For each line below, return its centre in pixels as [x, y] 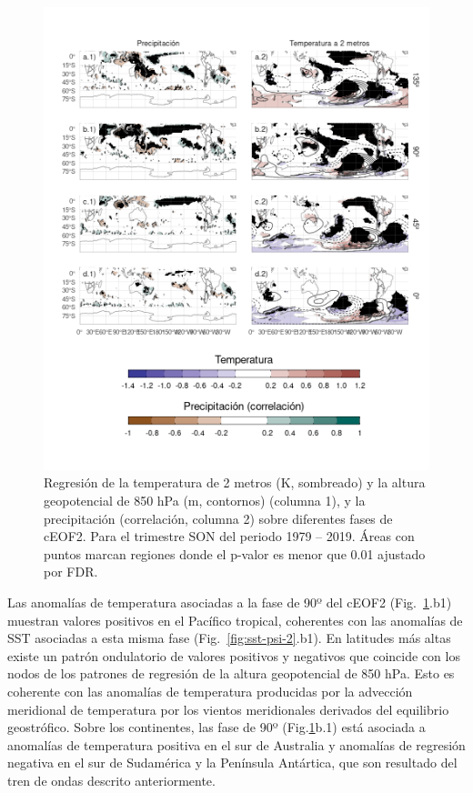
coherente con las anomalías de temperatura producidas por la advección [210, 691]
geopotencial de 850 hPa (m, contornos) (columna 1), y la [205, 500]
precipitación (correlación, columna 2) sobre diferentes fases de [218, 518]
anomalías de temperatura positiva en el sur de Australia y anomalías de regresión [236, 744]
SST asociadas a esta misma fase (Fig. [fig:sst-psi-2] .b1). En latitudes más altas [229, 638]
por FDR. [71, 572]
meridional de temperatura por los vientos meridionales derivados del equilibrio [228, 709]
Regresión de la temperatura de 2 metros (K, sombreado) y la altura [235, 482]
